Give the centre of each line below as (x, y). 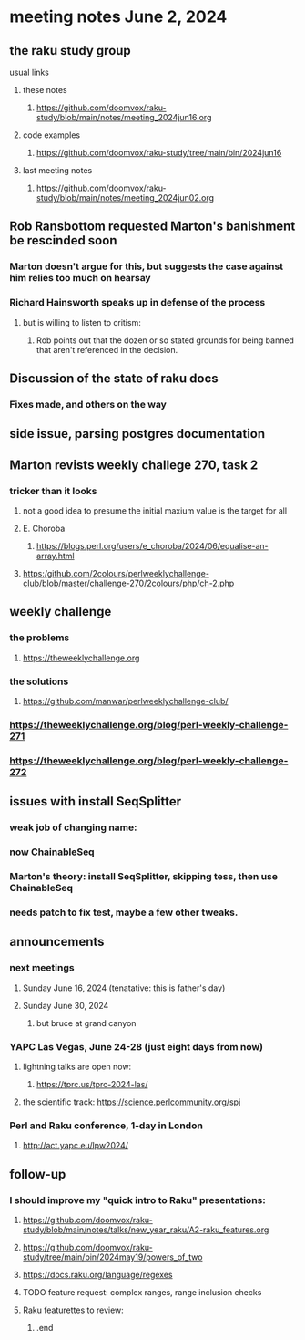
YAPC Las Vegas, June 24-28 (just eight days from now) (137, 1046)
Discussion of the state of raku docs (114, 379)
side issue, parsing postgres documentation (137, 434)
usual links (30, 72)
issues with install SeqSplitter (96, 801)
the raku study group (71, 51)
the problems (40, 638)
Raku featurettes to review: (73, 1310)
